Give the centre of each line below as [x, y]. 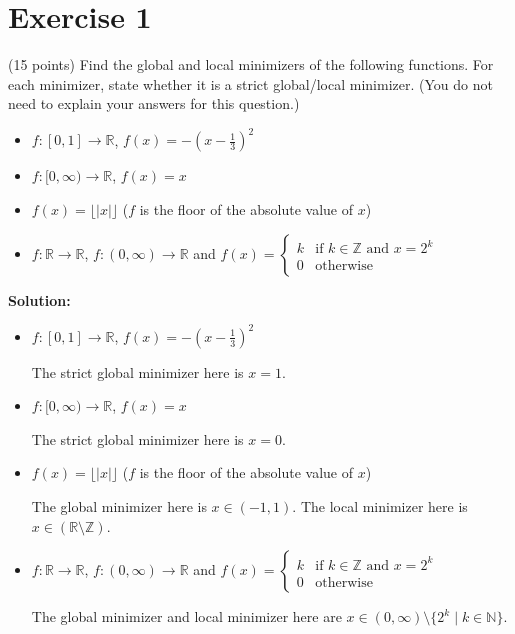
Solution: [39, 299]
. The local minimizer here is [380, 506]
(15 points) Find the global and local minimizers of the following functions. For [251, 64]
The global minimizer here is [119, 506]
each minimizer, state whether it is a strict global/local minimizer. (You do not [250, 83]
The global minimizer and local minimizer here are [186, 616]
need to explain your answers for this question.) [154, 103]
